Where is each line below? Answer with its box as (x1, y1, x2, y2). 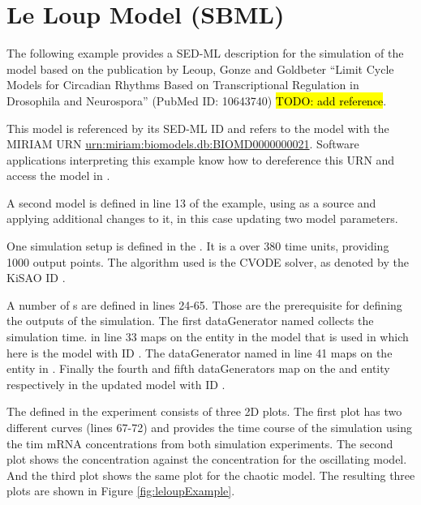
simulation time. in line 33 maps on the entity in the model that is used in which (6, 328, 409, 345)
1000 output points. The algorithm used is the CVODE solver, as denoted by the (6, 253, 409, 270)
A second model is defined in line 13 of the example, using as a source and (6, 194, 376, 211)
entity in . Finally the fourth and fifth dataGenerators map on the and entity (6, 360, 390, 377)
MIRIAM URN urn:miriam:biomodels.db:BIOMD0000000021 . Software (6, 135, 359, 152)
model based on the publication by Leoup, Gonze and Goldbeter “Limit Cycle (6, 60, 394, 77)
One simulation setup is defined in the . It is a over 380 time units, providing (6, 238, 389, 255)
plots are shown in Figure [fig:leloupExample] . (6, 482, 235, 499)
